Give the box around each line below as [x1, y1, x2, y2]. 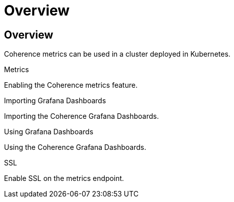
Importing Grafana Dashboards [4, 96, 106, 105]
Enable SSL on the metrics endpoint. [4, 174, 124, 183]
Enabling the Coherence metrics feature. [4, 81, 138, 90]
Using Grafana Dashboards [4, 127, 94, 136]
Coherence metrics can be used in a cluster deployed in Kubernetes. [4, 50, 230, 59]
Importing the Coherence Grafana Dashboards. [4, 112, 159, 121]
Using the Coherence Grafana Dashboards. [4, 143, 146, 152]
